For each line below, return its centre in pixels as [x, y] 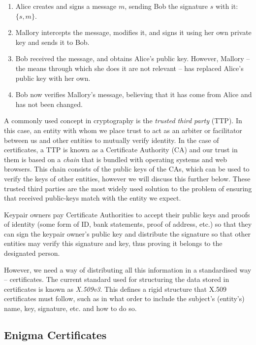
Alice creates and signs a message [66, 6]
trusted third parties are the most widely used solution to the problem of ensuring [128, 188]
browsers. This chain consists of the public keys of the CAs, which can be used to [127, 169]
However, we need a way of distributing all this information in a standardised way [128, 269]
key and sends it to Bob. [52, 42]
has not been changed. [49, 104]
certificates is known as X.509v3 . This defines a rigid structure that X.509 [115, 289]
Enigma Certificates [55, 335]
